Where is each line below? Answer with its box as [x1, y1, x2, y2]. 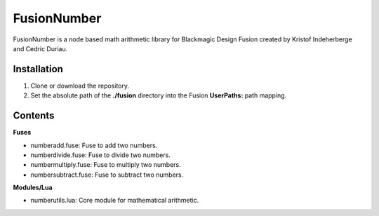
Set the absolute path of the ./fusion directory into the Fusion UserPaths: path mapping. [30, 91, 287, 100]
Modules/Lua [13, 183, 53, 192]
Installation [13, 63, 63, 75]
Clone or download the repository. [30, 81, 130, 90]
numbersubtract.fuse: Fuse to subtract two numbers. [30, 170, 184, 179]
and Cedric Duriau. [13, 44, 68, 53]
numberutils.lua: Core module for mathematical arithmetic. [30, 196, 199, 205]
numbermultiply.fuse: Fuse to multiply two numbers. [30, 161, 182, 169]
